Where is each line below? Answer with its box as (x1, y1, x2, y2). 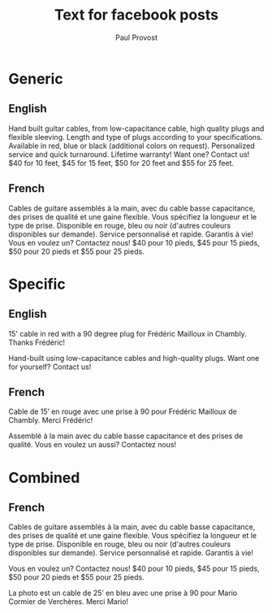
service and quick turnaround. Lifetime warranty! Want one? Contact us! (8, 149, 250, 159)
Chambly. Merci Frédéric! (8, 415, 93, 425)
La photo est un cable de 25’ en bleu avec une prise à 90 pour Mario (8, 588, 238, 598)
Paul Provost (114, 33, 158, 42)
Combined (8, 468, 80, 487)
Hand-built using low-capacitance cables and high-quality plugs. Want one (8, 353, 260, 363)
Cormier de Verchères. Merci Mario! (8, 597, 128, 606)
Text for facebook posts (54, 6, 219, 24)
